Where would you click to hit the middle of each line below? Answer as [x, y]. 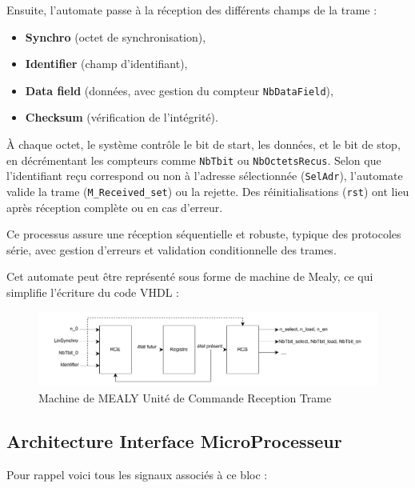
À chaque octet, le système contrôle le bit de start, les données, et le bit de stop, [204, 144]
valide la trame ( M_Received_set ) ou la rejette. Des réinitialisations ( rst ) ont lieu [208, 191]
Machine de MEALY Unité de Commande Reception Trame [185, 398]
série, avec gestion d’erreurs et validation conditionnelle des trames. [172, 249]
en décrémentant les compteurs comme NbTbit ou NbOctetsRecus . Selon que [194, 160]
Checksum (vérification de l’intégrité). [122, 117]
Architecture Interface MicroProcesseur [174, 441]
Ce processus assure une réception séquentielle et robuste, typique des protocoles [204, 234]
